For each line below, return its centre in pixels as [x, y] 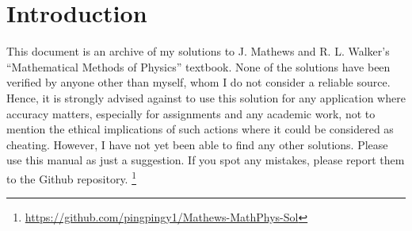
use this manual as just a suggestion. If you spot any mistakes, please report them [206, 160]
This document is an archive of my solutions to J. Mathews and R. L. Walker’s [198, 51]
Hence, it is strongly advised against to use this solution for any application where [206, 97]
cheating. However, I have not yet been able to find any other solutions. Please [197, 144]
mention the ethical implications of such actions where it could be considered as [200, 129]
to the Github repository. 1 [72, 177]
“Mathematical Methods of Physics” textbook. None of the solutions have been [198, 66]
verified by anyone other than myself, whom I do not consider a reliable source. [198, 82]
